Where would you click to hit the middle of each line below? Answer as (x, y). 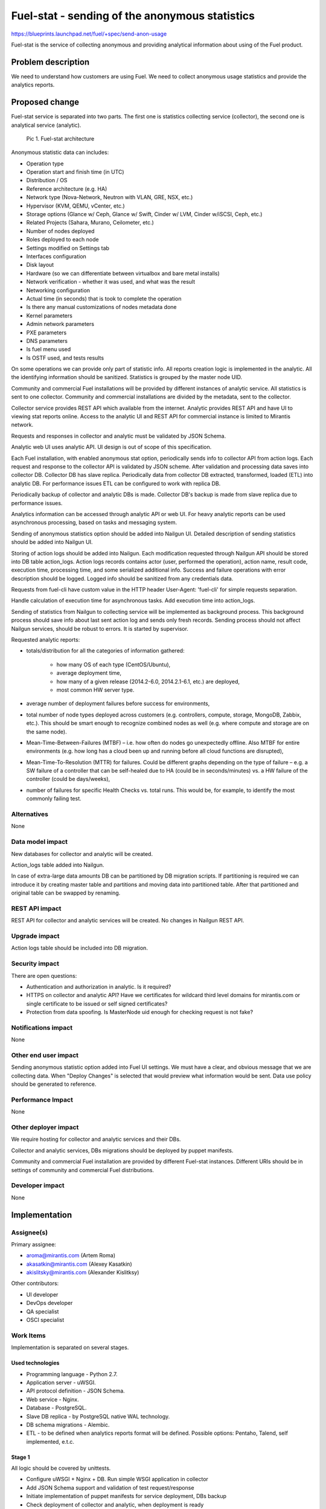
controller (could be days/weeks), (68, 779)
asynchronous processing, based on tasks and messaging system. (94, 523)
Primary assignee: (34, 1244)
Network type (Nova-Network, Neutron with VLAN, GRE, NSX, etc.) (110, 197)
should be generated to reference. (54, 1084)
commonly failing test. (54, 799)
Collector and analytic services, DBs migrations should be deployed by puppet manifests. (122, 1150)
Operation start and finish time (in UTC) (75, 172)
